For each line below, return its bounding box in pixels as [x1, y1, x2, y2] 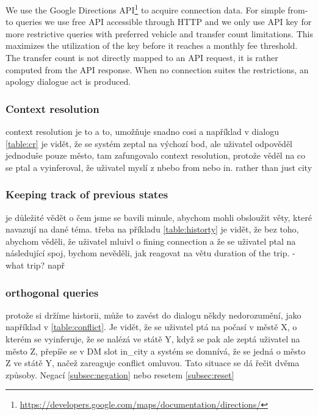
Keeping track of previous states [5, 187, 168, 202]
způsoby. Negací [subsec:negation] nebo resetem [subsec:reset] [5, 368, 234, 381]
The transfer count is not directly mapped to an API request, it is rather [5, 51, 278, 64]
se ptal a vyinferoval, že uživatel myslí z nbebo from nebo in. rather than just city [5, 161, 313, 173]
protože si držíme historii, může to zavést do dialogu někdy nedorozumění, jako [5, 308, 302, 321]
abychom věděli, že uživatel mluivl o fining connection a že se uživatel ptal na [5, 234, 296, 247]
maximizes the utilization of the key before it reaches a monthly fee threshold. [5, 39, 298, 52]
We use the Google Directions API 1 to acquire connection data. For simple [5, 2, 285, 16]
